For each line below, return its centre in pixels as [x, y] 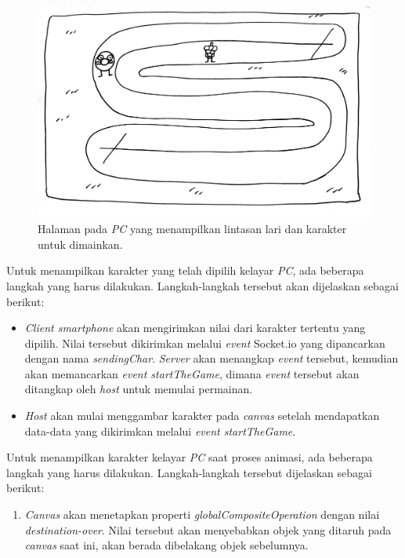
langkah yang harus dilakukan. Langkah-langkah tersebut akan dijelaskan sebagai [202, 285]
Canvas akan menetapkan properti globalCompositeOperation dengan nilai [202, 514]
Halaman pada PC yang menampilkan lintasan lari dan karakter [192, 229]
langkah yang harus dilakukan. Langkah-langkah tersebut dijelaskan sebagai [189, 472]
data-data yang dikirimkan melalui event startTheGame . [160, 430]
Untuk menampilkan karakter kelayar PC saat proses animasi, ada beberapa [190, 457]
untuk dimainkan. [80, 244]
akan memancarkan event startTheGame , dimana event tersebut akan [192, 373]
